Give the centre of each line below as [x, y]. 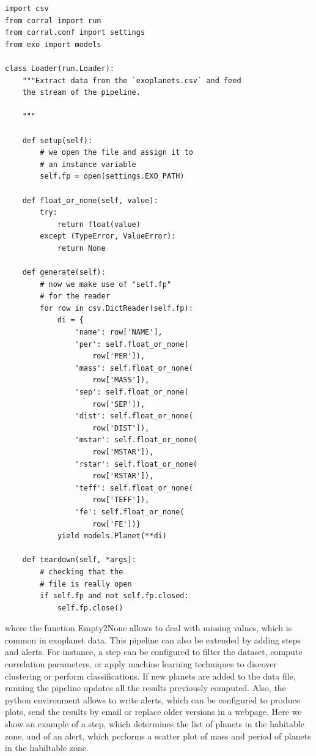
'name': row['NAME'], [119, 332]
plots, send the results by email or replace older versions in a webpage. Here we [153, 712]
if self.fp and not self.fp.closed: [114, 596]
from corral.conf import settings [75, 33]
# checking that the [82, 572]
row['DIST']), [121, 428]
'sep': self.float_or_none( [132, 392]
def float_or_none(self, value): [90, 200]
